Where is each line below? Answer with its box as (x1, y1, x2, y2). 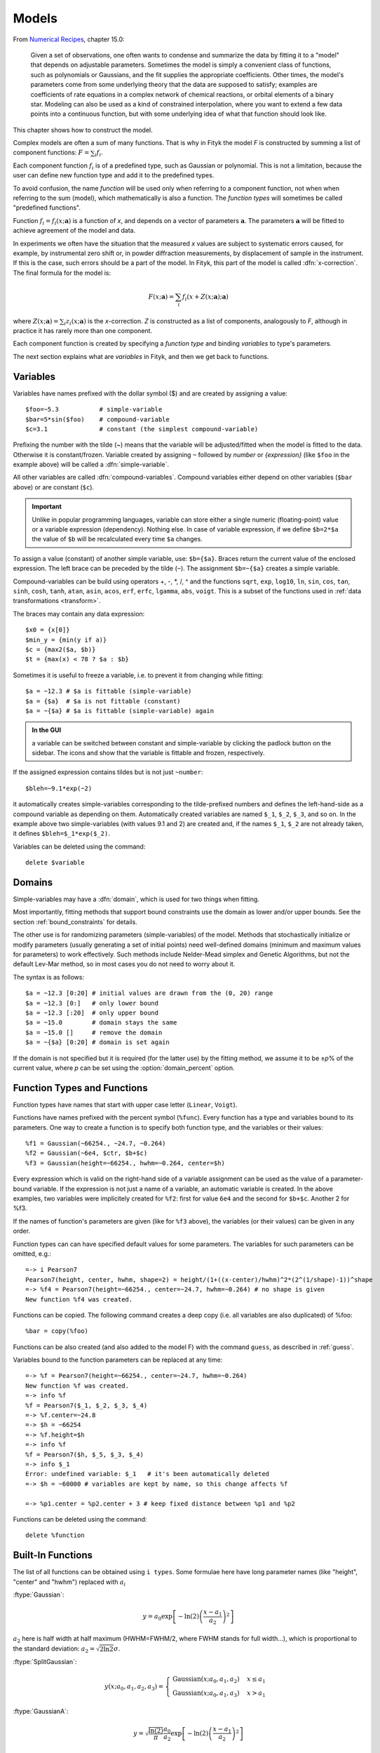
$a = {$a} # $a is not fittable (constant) (25, 697, 182, 705)
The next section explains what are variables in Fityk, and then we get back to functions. (13, 352, 269, 360)
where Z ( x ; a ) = (13, 316, 59, 325)
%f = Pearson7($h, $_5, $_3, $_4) (25, 1450, 144, 1458)
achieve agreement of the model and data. (13, 226, 136, 235)
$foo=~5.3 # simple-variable (25, 405, 163, 414)
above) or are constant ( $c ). (13, 482, 95, 491)
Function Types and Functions (13, 1082, 148, 1094)
